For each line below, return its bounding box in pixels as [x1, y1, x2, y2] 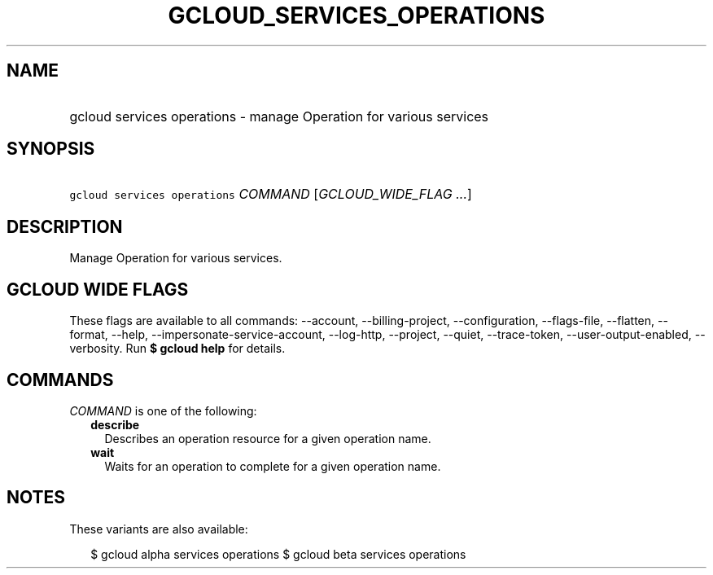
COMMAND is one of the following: [69, 403, 257, 418]
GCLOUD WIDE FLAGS [7, 279, 189, 300]
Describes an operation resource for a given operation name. [104, 431, 431, 446]
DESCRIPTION [7, 216, 123, 237]
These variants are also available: [69, 521, 248, 536]
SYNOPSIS [7, 138, 95, 160]
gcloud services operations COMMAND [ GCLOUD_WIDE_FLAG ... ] [69, 186, 472, 203]
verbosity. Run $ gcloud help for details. [69, 341, 286, 356]
